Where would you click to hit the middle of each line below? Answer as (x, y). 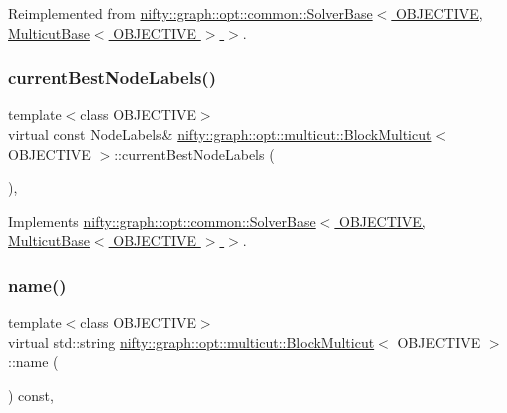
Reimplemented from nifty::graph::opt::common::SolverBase (190, 13)
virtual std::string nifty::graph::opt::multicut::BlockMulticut (191, 341)
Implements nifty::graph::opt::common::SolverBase (162, 220)
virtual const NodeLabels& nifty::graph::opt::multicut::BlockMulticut (220, 134)
